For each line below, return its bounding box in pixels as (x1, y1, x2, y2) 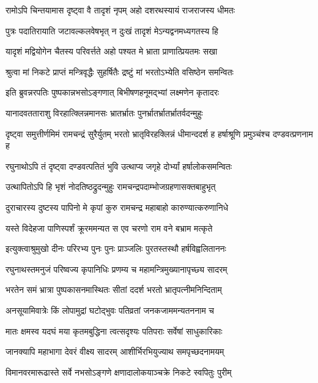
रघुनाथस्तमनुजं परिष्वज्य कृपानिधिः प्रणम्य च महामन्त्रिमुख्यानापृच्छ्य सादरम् (6, 262, 227, 275)
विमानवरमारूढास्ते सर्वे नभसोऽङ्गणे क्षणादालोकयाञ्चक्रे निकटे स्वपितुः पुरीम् (6, 365, 232, 378)
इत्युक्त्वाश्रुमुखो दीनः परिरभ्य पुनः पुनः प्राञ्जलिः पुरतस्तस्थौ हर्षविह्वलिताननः (6, 242, 226, 255)
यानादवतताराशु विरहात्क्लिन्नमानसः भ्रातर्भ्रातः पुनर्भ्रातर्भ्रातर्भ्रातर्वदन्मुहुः (6, 106, 203, 119)
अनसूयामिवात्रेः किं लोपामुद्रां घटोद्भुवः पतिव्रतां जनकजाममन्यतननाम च (6, 303, 215, 316)
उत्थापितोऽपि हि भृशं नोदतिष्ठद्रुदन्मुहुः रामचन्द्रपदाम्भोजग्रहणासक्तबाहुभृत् (6, 180, 216, 193)
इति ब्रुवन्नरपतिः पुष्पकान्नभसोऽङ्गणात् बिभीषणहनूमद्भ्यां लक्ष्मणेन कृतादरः (6, 86, 220, 99)
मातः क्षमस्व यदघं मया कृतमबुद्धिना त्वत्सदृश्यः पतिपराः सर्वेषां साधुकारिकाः (6, 324, 223, 337)
